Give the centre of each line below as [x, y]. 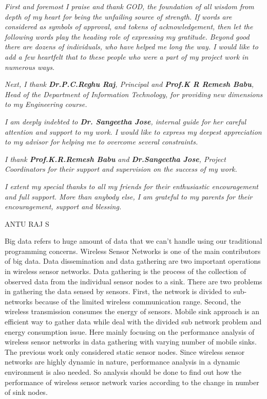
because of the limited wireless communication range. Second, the [138, 301]
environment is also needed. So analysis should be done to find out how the [123, 372]
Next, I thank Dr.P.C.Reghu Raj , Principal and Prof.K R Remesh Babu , [129, 84]
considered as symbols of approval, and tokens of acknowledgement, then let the [129, 26]
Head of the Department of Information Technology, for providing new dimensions [134, 94]
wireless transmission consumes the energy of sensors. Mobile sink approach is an [132, 311]
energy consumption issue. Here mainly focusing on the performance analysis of [130, 331]
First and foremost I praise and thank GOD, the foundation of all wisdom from [129, 6]
